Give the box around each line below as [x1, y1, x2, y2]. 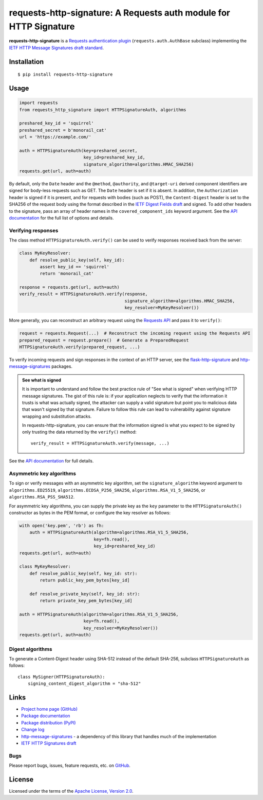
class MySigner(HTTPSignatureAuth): [18, 674, 105, 680]
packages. [51, 363, 73, 369]
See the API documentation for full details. [9, 458, 94, 464]
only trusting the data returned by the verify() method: [22, 429, 137, 435]
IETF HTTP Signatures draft [21, 740, 76, 746]
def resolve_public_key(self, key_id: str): [29, 571, 138, 576]
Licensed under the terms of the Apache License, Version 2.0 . [9, 788, 133, 794]
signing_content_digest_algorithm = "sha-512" [27, 681, 141, 686]
